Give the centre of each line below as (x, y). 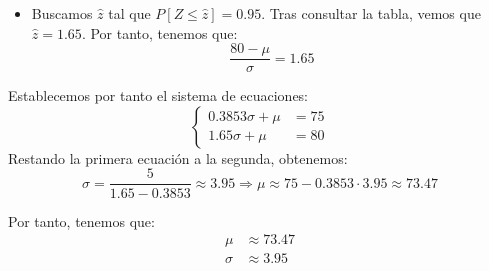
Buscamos (62, 13)
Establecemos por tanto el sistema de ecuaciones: (158, 95)
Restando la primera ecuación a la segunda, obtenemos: (178, 157)
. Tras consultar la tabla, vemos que (371, 13)
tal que (129, 13)
